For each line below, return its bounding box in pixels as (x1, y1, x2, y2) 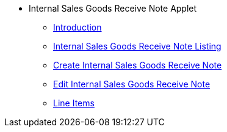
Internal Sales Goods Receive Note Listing (53, 41, 222, 51)
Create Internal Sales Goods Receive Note (53, 60, 222, 70)
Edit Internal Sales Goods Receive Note (53, 79, 211, 89)
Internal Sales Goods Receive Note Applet (29, 3, 197, 13)
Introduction (53, 22, 102, 32)
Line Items (53, 98, 95, 108)
